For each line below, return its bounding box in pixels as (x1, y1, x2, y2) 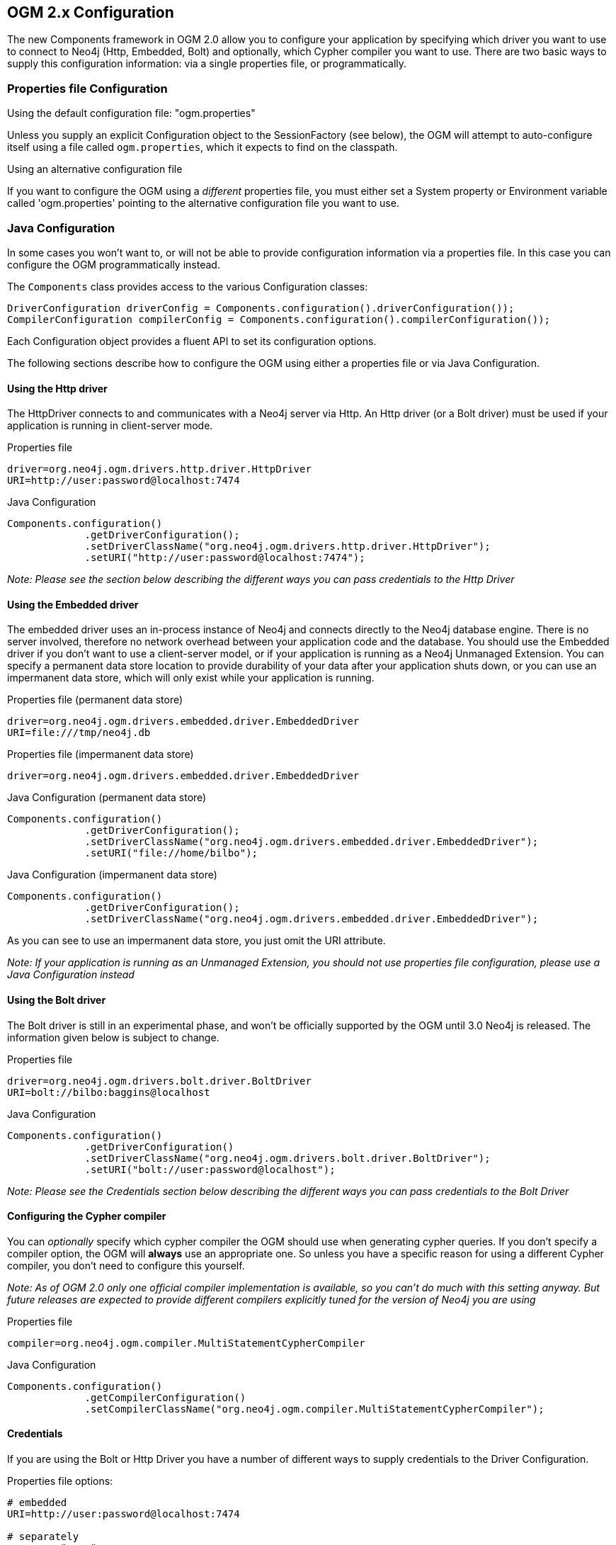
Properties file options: (7, 1475, 113, 1488)
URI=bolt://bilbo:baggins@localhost (7, 1086, 210, 1098)
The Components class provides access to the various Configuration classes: (7, 280, 368, 293)
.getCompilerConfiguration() (84, 1391, 246, 1403)
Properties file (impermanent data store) (7, 748, 194, 761)
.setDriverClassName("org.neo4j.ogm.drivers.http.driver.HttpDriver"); (84, 541, 491, 553)
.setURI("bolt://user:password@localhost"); (84, 1163, 336, 1175)
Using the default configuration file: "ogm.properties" (7, 107, 256, 120)
